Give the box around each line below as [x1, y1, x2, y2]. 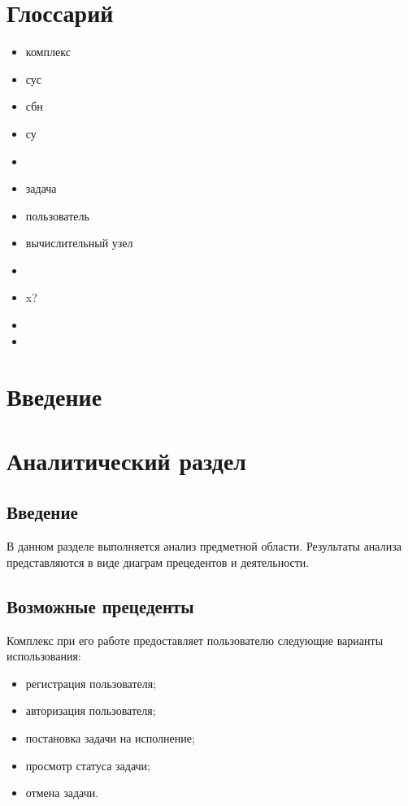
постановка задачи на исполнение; [25, 729, 195, 746]
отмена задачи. [25, 784, 99, 801]
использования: [7, 647, 81, 664]
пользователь [25, 207, 89, 224]
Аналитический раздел [7, 443, 247, 477]
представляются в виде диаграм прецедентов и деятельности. [7, 553, 310, 570]
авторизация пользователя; [25, 702, 156, 719]
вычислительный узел [25, 234, 133, 251]
